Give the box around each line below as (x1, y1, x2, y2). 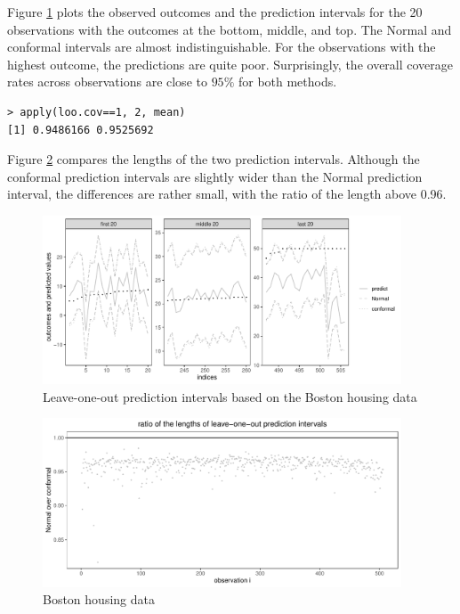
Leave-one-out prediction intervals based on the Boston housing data (43, 387, 417, 405)
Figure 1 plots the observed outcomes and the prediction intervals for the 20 (7, 3, 423, 20)
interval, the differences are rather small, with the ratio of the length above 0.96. (7, 184, 447, 203)
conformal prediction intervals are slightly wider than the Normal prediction (7, 167, 423, 185)
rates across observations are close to (7, 72, 207, 91)
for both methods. (238, 72, 337, 91)
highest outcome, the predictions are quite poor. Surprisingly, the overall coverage (7, 54, 454, 73)
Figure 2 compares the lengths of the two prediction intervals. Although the (7, 150, 420, 168)
